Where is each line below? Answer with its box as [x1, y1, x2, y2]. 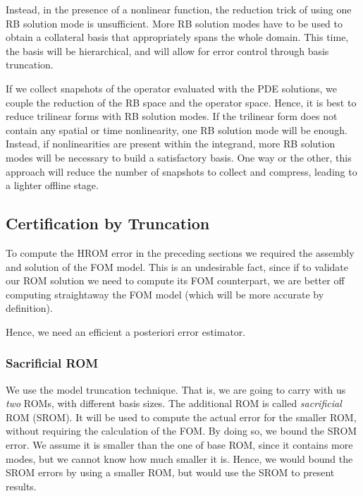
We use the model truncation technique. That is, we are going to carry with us [6, 382, 346, 397]
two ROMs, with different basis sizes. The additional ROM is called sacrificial [6, 396, 342, 411]
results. [6, 478, 37, 493]
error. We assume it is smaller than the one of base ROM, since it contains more [6, 437, 353, 452]
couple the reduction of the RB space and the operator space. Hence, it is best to [6, 95, 357, 109]
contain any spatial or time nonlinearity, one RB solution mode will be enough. [6, 122, 347, 137]
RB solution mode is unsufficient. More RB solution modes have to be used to [6, 16, 343, 30]
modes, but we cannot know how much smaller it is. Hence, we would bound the [6, 451, 353, 466]
